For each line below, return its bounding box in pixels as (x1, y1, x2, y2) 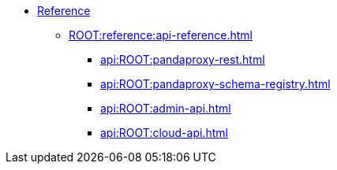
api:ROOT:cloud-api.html (100, 126, 228, 139)
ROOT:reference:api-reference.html (69, 28, 253, 42)
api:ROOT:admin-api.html (100, 102, 231, 115)
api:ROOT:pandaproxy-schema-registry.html (100, 77, 331, 91)
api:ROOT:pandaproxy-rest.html (100, 53, 265, 66)
